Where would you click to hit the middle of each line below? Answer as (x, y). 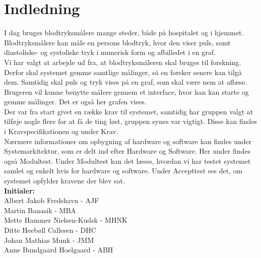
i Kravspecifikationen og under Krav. (61, 131)
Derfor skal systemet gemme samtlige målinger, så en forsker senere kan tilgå (123, 72)
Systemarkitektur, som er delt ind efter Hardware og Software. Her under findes (127, 151)
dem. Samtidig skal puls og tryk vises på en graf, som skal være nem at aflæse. (126, 82)
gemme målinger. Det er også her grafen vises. (75, 102)
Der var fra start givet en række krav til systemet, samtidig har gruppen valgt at (129, 111)
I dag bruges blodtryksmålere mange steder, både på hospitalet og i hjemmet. (124, 33)
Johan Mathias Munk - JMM (49, 240)
